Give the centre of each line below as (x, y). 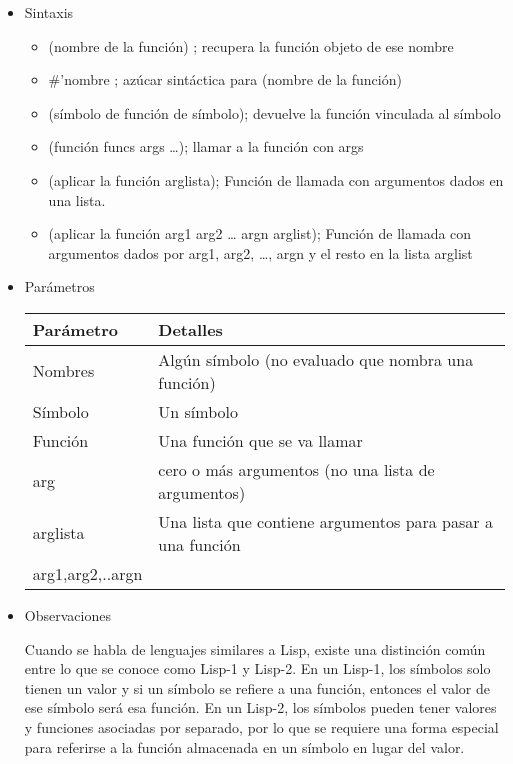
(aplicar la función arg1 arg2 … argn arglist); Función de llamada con (260, 233)
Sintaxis (49, 12)
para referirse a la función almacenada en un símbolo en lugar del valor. (244, 746)
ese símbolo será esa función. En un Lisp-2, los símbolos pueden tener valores (260, 707)
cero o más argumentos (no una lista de (296, 469)
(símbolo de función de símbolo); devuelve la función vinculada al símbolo (274, 112)
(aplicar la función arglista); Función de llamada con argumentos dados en (276, 179)
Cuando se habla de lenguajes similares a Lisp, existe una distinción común (255, 648)
